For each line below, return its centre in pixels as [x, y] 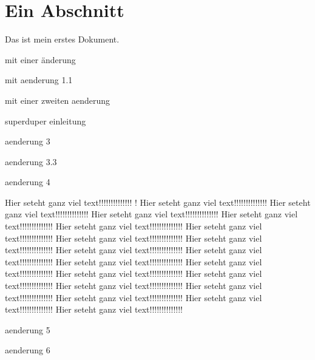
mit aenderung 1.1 [39, 80]
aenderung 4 [28, 182]
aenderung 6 [28, 350]
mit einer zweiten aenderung [58, 100]
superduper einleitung [46, 121]
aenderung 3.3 [31, 161]
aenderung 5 [28, 329]
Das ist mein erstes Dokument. [62, 39]
